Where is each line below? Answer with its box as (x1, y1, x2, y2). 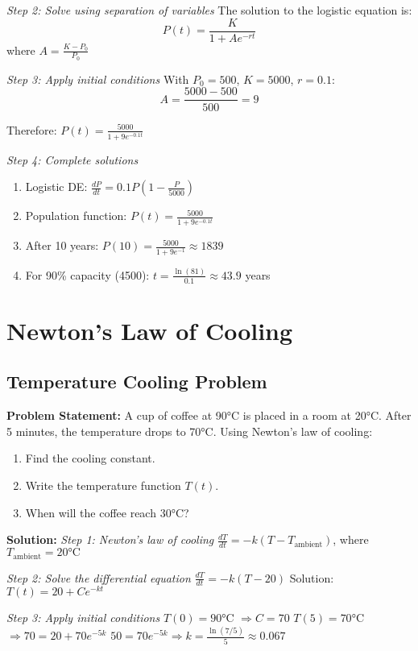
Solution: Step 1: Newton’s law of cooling (6, 531, 214, 548)
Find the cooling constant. (25, 450, 155, 466)
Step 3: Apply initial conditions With (6, 70, 189, 87)
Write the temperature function (25, 477, 181, 494)
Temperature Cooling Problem (6, 369, 267, 394)
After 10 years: (25, 237, 99, 254)
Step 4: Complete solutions (6, 151, 139, 168)
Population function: (25, 207, 127, 224)
